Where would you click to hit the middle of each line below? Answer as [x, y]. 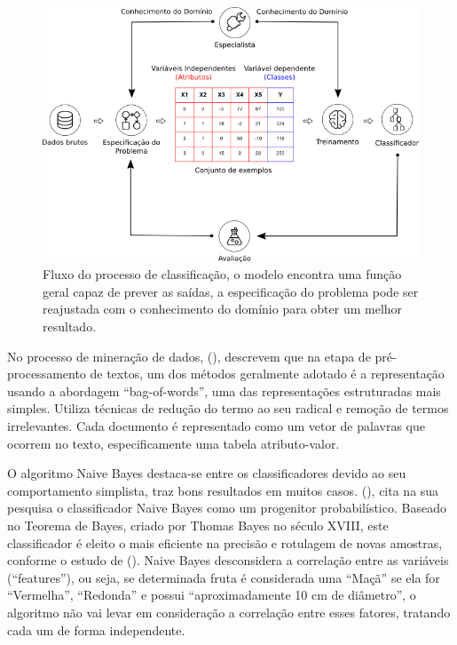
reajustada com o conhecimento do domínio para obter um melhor [223, 309]
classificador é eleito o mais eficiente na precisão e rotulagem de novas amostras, [225, 542]
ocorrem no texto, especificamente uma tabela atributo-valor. [173, 443]
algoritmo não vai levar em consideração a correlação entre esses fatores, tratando [229, 612]
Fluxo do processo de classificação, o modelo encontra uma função [222, 274]
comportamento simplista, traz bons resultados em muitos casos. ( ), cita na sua [223, 490]
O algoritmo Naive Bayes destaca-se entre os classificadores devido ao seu [207, 473]
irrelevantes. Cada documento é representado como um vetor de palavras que [216, 426]
